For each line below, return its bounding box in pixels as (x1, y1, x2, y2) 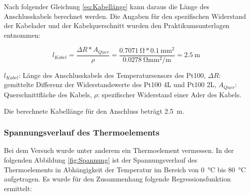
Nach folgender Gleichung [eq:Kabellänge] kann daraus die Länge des (4, 1, 209, 11)
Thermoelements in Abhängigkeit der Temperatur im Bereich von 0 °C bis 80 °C (4, 164, 246, 174)
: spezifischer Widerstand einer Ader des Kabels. (98, 89, 242, 99)
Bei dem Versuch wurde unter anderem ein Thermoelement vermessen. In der (4, 145, 234, 155)
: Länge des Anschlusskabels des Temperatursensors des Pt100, (18, 70, 206, 80)
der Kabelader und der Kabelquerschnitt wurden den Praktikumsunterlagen (4, 20, 230, 30)
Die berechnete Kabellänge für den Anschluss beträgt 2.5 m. (4, 105, 184, 116)
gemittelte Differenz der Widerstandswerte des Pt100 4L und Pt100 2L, (4, 79, 217, 90)
